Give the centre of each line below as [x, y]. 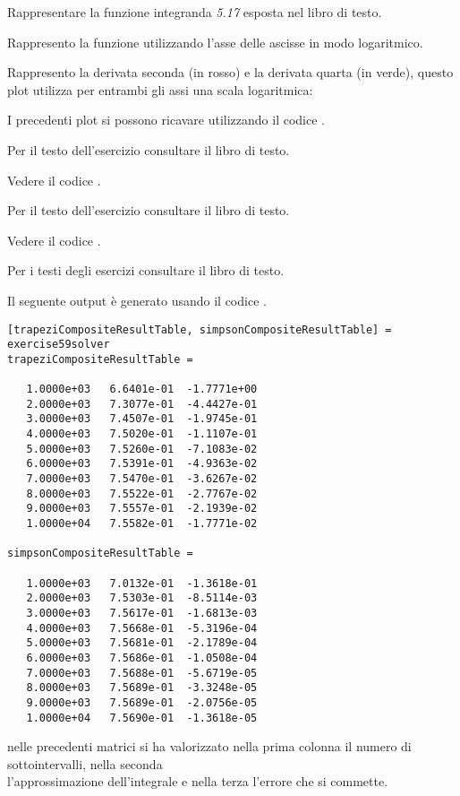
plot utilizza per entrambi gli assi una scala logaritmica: [160, 89]
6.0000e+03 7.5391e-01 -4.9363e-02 [142, 464]
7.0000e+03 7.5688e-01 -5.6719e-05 [142, 673]
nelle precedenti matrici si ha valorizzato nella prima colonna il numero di [209, 746]
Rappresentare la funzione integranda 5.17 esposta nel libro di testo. [195, 12]
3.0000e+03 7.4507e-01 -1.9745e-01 [142, 419]
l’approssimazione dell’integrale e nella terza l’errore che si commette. [198, 781]
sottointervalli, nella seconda [85, 763]
